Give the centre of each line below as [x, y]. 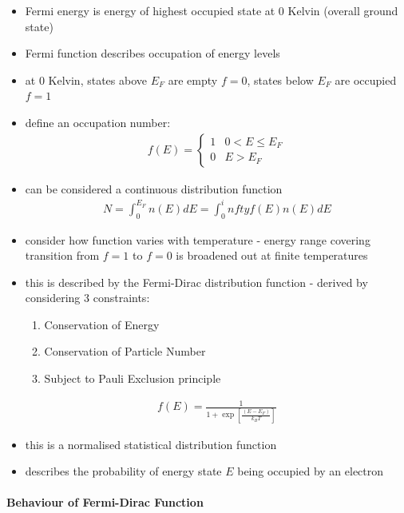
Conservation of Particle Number [125, 351]
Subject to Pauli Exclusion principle [133, 378]
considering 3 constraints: [87, 298]
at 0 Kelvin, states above [86, 80]
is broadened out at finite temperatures [272, 255]
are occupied [366, 80]
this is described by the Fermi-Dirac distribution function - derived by [196, 282]
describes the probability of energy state [123, 471]
